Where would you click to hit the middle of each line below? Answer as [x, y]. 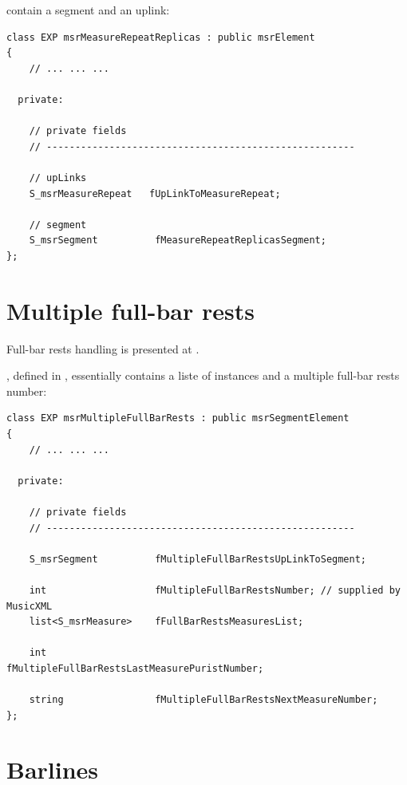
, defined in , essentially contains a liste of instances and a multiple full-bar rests [203, 375]
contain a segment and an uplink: [88, 10]
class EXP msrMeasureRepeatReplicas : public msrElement [161, 37]
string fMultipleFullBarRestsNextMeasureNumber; [203, 700]
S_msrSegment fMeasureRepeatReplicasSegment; [178, 241]
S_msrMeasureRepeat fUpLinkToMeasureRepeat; [155, 193]
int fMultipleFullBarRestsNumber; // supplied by [215, 590]
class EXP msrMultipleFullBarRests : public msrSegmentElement [178, 418]
